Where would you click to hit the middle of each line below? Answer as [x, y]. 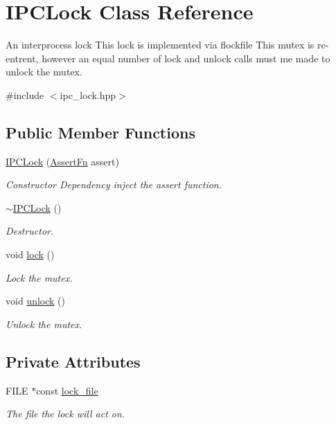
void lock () [30, 254]
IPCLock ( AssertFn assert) [62, 161]
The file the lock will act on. [65, 414]
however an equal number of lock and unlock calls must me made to [186, 58]
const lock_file [67, 390]
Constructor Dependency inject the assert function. [114, 184]
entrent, [22, 58]
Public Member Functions [100, 132]
